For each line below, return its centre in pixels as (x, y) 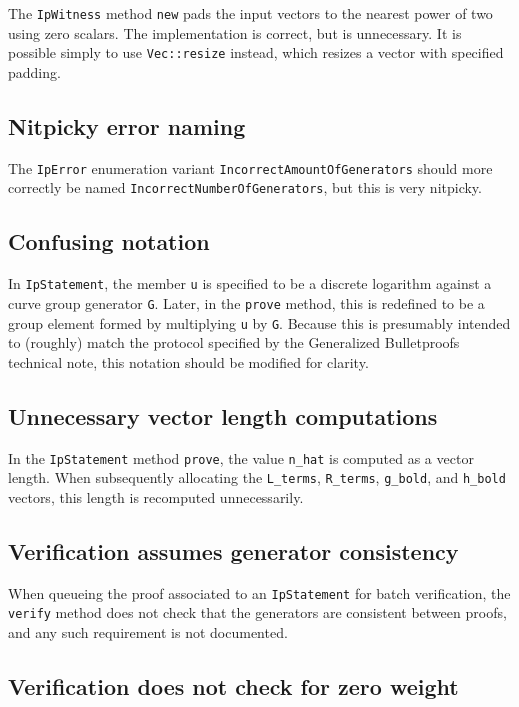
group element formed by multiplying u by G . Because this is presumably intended (259, 322)
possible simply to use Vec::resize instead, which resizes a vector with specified (256, 52)
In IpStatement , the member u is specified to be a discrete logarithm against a (250, 283)
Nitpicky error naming (127, 125)
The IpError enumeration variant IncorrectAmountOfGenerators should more (250, 167)
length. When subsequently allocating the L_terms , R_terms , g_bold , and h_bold (257, 477)
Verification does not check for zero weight (233, 685)
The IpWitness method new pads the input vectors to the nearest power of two (250, 13)
